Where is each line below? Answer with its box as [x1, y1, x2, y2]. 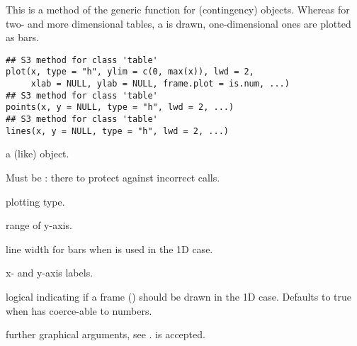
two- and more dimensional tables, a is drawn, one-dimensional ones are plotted [6, 16, 351, 30]
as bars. [6, 30, 39, 45]
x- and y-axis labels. [6, 265, 93, 280]
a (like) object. [6, 146, 69, 161]
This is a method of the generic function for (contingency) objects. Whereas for [6, 2, 350, 16]
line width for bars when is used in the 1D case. [6, 241, 213, 256]
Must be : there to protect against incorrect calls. [6, 169, 220, 184]
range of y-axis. [6, 218, 72, 233]
